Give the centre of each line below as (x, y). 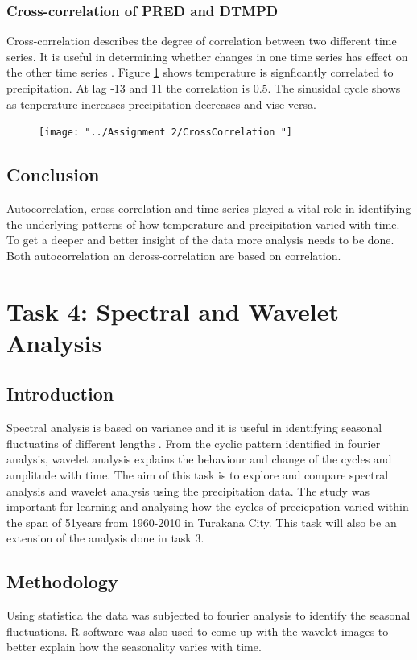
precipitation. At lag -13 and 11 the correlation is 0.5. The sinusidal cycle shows (204, 88)
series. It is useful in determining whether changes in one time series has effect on (207, 56)
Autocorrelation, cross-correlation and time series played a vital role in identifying (209, 208)
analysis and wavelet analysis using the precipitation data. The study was (188, 490)
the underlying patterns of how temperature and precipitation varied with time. (203, 224)
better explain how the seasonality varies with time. (134, 647)
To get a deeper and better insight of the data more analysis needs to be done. (200, 240)
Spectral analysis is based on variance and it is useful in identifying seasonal (194, 428)
